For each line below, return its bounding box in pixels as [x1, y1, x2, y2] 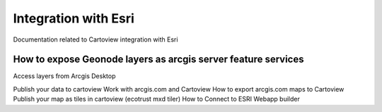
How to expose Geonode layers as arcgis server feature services [13, 54, 304, 66]
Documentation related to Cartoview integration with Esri [13, 35, 178, 44]
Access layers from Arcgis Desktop [13, 72, 116, 80]
